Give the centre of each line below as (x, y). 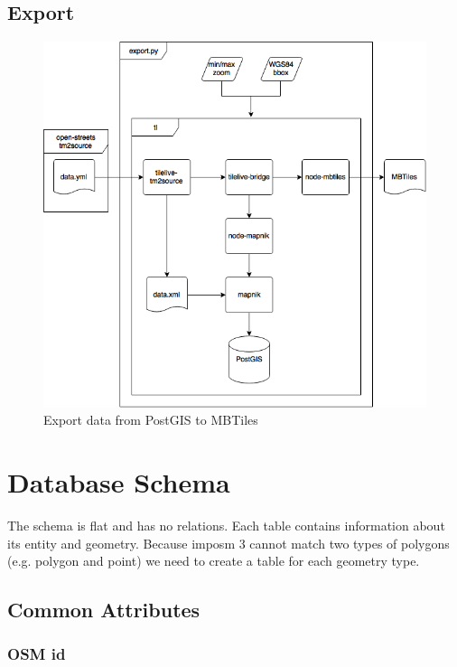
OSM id (37, 654)
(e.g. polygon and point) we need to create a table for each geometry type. (214, 561)
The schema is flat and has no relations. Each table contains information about (226, 525)
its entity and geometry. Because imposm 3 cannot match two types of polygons (228, 543)
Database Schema (119, 482)
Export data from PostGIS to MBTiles (151, 420)
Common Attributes (104, 610)
